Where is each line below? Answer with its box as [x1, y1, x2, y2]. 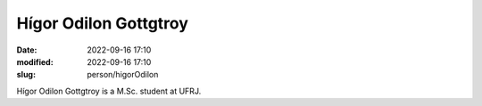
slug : [16, 69, 36, 80]
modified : [16, 56, 54, 67]
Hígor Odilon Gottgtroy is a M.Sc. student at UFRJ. [16, 86, 202, 96]
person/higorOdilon [87, 69, 159, 80]
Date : [16, 45, 37, 55]
